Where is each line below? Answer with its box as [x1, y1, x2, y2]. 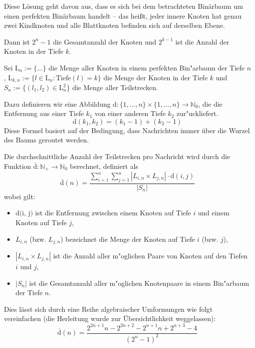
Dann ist [4, 36, 30, 46]
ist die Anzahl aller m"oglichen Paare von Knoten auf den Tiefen [53, 251, 248, 261]
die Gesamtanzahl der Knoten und [52, 36, 156, 46]
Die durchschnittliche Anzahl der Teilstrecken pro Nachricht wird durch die [4, 151, 230, 161]
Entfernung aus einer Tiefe [4, 108, 84, 118]
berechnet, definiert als [70, 161, 138, 171]
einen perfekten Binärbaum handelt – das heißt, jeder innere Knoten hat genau [4, 10, 242, 21]
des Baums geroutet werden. [4, 135, 89, 145]
